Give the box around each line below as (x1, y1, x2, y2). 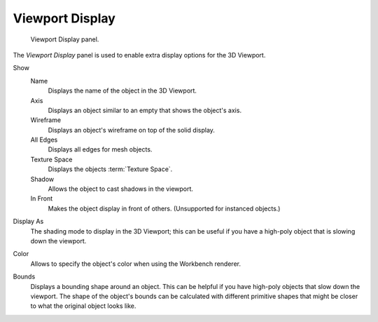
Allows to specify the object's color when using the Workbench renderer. (30, 260, 241, 268)
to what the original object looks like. (30, 302, 136, 310)
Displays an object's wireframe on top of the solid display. (48, 126, 215, 134)
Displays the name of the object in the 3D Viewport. (48, 86, 197, 95)
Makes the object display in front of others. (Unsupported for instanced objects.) (48, 204, 281, 213)
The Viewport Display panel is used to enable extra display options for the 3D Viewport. (13, 51, 266, 59)
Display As (13, 217, 44, 226)
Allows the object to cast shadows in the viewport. (48, 185, 194, 193)
